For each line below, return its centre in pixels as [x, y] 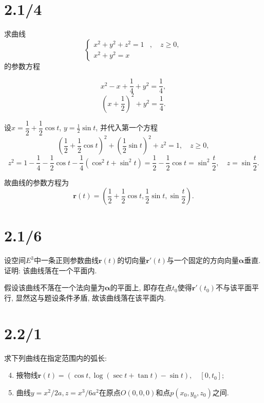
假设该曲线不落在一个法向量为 [54, 287]
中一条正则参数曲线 [67, 260]
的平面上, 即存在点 [141, 287]
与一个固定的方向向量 [203, 260]
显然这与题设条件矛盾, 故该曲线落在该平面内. [91, 297]
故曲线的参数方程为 [36, 182]
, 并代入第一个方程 [127, 127]
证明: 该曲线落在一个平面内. [51, 270]
